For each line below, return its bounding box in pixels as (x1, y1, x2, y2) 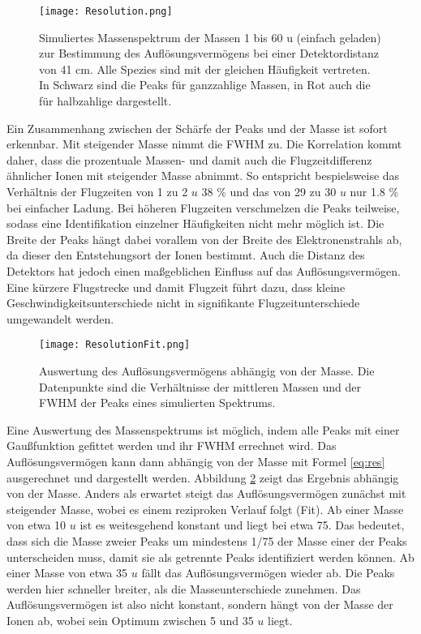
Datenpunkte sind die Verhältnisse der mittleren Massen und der (39, 378, 362, 395)
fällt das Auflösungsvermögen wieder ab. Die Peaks (141, 564, 395, 581)
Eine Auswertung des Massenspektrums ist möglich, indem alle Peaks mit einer (6, 421, 400, 438)
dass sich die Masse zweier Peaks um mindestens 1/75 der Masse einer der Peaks (6, 532, 407, 549)
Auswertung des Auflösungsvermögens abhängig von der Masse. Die (39, 362, 375, 379)
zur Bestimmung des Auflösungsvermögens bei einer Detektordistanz (39, 45, 380, 62)
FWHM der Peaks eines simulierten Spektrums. (39, 394, 276, 411)
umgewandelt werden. (6, 310, 114, 327)
